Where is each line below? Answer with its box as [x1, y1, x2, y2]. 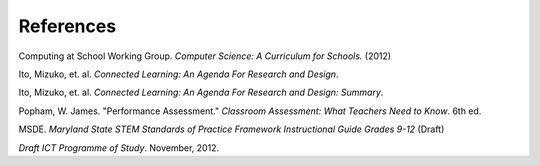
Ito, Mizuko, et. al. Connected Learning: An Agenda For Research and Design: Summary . [18, 86, 384, 99]
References [18, 15, 117, 37]
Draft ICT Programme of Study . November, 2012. [18, 141, 220, 154]
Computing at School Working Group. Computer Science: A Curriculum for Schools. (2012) [18, 50, 392, 62]
